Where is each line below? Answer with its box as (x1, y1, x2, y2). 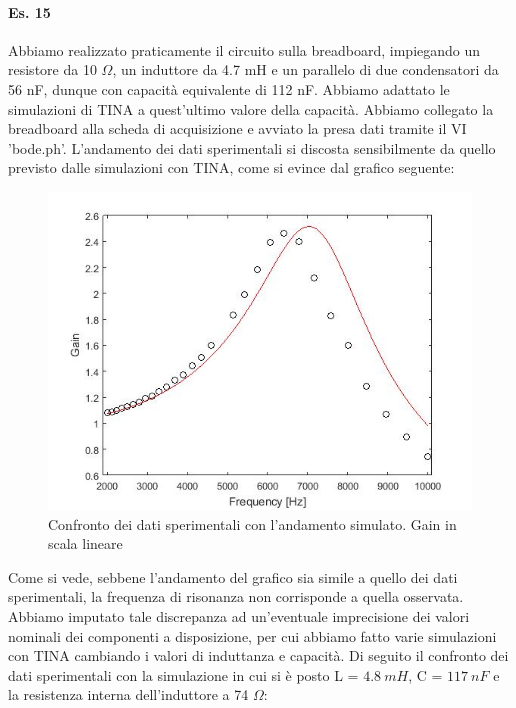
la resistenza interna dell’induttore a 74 (8, 684, 249, 705)
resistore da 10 (8, 59, 97, 80)
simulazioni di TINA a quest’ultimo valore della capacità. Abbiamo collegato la (8, 98, 494, 119)
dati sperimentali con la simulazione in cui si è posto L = (8, 664, 359, 685)
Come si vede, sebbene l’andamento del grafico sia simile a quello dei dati (8, 566, 458, 587)
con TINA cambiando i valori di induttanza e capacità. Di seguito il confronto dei (8, 645, 509, 666)
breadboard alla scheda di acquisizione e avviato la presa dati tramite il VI (8, 118, 467, 139)
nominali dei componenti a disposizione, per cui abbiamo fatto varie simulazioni (8, 625, 497, 646)
